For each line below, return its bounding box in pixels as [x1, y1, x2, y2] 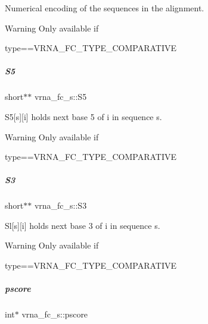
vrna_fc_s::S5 [34, 90, 87, 103]
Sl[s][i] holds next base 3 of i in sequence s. [5, 219, 160, 231]
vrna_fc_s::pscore [21, 308, 88, 320]
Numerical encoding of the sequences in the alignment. [5, 2, 204, 14]
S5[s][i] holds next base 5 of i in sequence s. [5, 110, 162, 122]
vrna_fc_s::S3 [34, 199, 87, 212]
